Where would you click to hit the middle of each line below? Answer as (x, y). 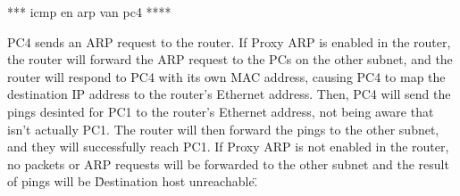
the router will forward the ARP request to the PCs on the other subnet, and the (230, 59)
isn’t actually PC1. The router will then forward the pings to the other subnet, (223, 129)
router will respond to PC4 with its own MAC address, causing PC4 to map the (226, 76)
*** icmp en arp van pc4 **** (89, 12)
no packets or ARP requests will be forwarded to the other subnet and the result (228, 163)
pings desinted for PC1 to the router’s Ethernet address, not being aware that (221, 111)
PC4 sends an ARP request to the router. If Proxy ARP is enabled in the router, (229, 41)
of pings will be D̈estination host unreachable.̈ (133, 181)
